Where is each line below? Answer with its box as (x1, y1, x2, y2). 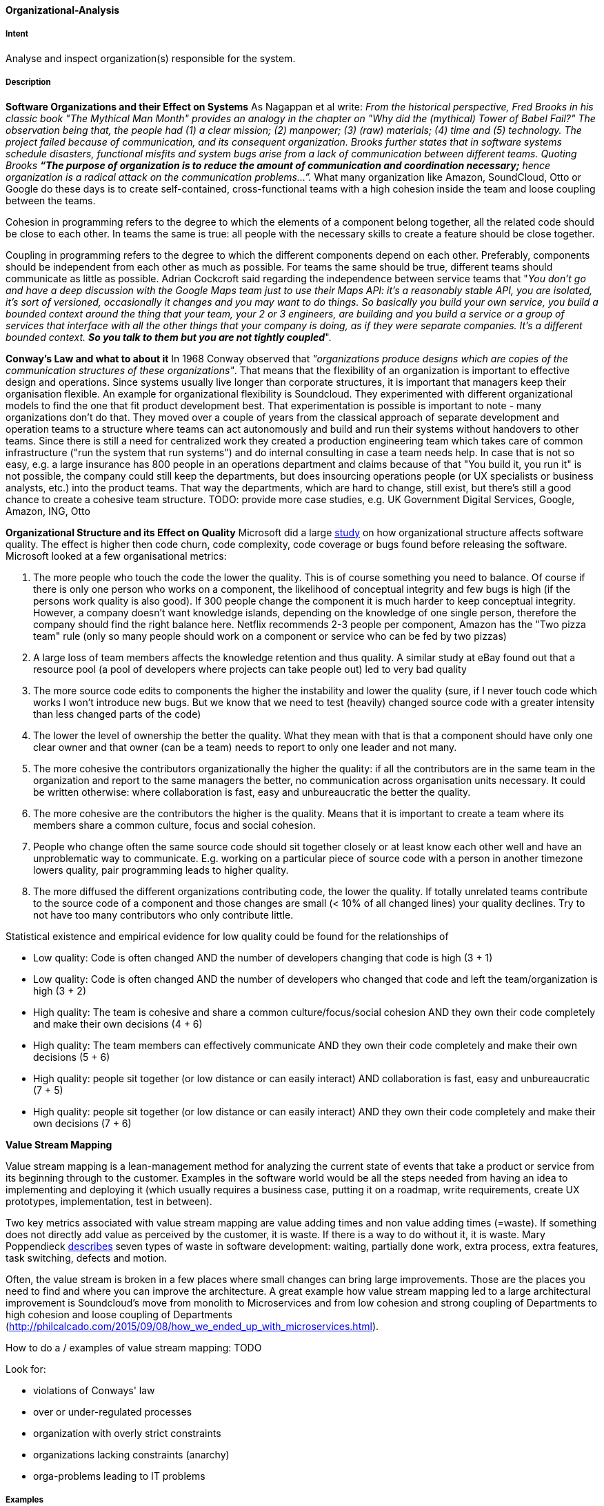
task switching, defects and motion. (6, 1251, 168, 1264)
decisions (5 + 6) (33, 1050, 110, 1063)
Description (6, 77, 51, 88)
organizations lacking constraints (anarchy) (33, 1448, 230, 1460)
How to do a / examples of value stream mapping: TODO (6, 1341, 262, 1353)
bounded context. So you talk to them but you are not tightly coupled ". (6, 331, 332, 343)
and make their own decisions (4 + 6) (33, 1017, 203, 1030)
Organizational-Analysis (6, 4, 120, 16)
